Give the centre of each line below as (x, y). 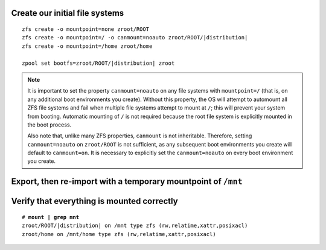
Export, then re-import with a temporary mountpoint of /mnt (127, 182)
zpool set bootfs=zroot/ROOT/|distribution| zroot (98, 63)
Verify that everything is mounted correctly (94, 201)
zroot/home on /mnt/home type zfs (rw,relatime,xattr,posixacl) (119, 234)
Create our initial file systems (68, 13)
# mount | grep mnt (51, 217)
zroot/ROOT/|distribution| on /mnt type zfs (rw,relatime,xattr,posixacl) (135, 226)
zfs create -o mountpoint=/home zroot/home (87, 46)
